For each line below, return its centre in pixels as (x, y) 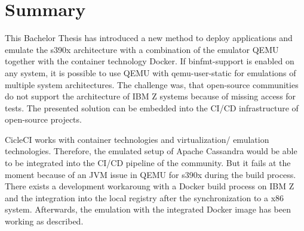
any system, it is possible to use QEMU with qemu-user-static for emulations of (151, 72)
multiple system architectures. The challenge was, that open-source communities (152, 84)
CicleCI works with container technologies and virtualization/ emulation (137, 139)
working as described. (44, 221)
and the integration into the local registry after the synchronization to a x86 (145, 197)
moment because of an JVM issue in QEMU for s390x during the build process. (151, 174)
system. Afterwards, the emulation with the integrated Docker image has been (148, 209)
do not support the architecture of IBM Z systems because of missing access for (151, 96)
